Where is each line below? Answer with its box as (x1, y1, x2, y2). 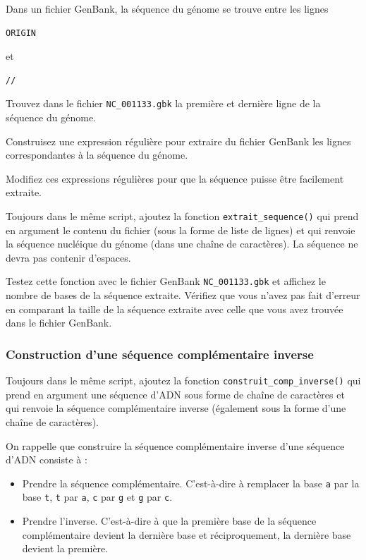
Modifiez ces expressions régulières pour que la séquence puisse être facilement (6, 171, 344, 185)
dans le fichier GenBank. (6, 315, 112, 330)
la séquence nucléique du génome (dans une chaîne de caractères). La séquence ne (6, 236, 358, 251)
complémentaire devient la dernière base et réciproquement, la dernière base (22, 527, 351, 542)
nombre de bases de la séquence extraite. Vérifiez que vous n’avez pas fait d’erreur (6, 288, 360, 303)
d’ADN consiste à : (6, 452, 87, 467)
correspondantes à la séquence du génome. (6, 147, 188, 162)
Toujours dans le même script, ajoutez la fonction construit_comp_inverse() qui (6, 373, 361, 388)
